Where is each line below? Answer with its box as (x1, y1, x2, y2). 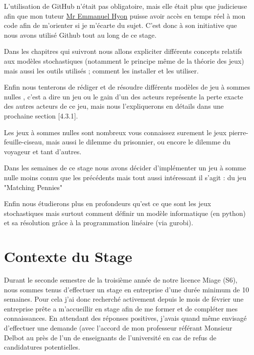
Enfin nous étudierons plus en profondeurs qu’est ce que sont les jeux (4, 198, 211, 209)
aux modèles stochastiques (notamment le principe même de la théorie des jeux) (4, 55, 244, 66)
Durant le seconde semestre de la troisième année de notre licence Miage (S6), (4, 275, 237, 284)
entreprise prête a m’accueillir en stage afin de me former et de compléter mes (4, 303, 238, 313)
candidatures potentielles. (4, 342, 80, 352)
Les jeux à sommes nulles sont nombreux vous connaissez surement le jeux (4, 127, 227, 137)
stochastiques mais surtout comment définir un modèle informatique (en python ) (4, 208, 246, 218)
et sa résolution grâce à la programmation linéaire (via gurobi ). (4, 217, 193, 228)
